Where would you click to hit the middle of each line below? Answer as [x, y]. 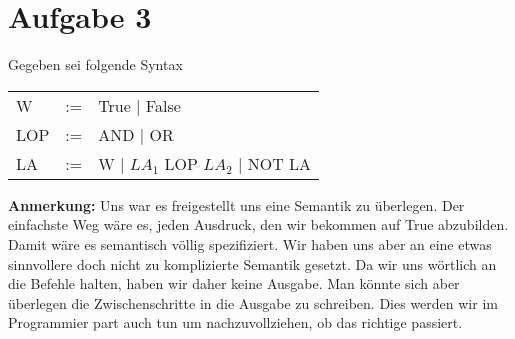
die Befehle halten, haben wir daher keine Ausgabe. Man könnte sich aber [234, 283]
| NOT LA [275, 163]
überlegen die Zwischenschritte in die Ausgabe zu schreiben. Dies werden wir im [253, 302]
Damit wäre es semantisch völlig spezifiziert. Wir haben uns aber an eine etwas [250, 243]
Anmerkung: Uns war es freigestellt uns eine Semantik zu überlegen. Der [236, 204]
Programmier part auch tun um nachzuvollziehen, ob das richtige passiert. [235, 322]
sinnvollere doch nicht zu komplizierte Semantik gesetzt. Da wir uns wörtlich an [252, 263]
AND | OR [136, 134]
